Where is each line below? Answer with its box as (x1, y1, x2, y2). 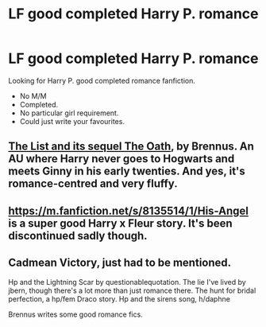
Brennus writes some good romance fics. (8, 309, 143, 319)
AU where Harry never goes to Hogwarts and (8, 152, 235, 165)
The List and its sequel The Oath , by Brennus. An (8, 140, 254, 154)
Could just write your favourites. (19, 116, 125, 126)
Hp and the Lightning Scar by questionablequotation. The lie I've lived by (8, 277, 246, 286)
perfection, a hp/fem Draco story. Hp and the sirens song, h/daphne (8, 294, 230, 303)
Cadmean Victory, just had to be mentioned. (8, 256, 232, 270)
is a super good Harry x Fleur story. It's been (8, 216, 233, 230)
